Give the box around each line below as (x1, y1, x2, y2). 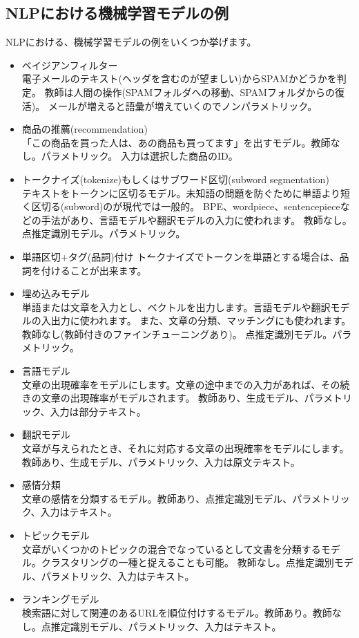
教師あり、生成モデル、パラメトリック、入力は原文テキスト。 (21, 454, 300, 469)
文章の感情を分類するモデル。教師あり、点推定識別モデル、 (21, 491, 293, 505)
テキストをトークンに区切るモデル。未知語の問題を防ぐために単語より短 (21, 185, 351, 200)
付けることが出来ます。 (41, 263, 147, 277)
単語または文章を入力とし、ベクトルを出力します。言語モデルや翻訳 (21, 299, 331, 314)
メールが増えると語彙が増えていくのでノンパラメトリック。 (48, 98, 318, 113)
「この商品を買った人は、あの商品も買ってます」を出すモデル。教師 (21, 135, 331, 149)
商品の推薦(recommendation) (21, 122, 148, 136)
